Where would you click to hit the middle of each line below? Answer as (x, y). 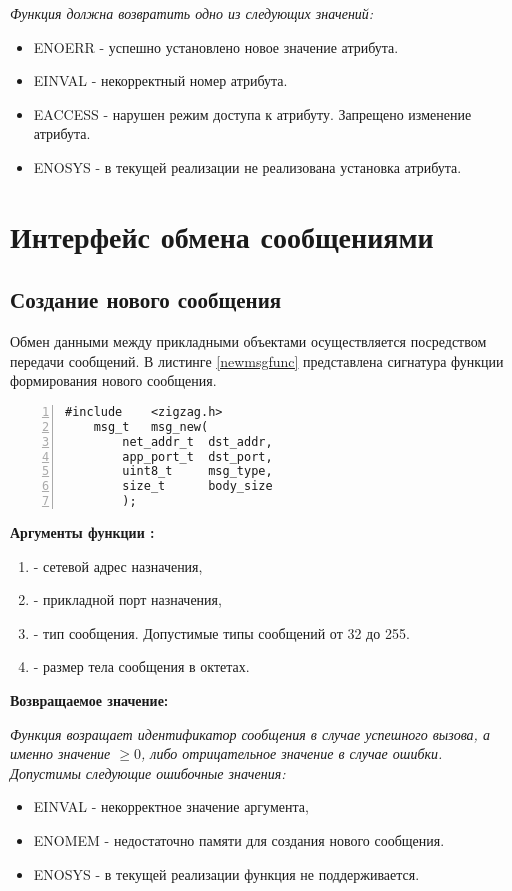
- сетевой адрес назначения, (118, 565)
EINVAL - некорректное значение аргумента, (171, 806)
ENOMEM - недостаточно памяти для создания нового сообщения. (239, 839)
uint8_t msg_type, (197, 471)
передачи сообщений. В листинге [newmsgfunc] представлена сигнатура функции (257, 360)
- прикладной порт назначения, (127, 599)
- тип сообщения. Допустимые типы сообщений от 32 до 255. (221, 632)
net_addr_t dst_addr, (197, 441)
